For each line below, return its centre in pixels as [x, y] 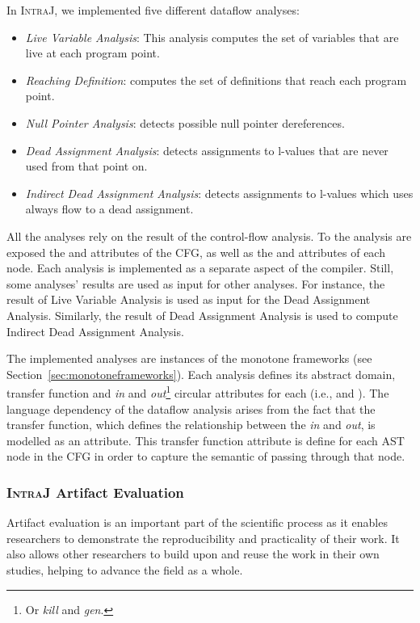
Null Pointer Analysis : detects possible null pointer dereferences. [185, 122]
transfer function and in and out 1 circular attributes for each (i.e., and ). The [198, 391]
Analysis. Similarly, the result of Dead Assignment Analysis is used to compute [202, 315]
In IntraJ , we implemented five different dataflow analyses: [153, 10]
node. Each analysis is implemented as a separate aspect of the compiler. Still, [200, 268]
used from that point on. [86, 166]
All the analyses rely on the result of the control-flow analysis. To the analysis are [209, 236]
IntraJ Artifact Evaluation [95, 492]
